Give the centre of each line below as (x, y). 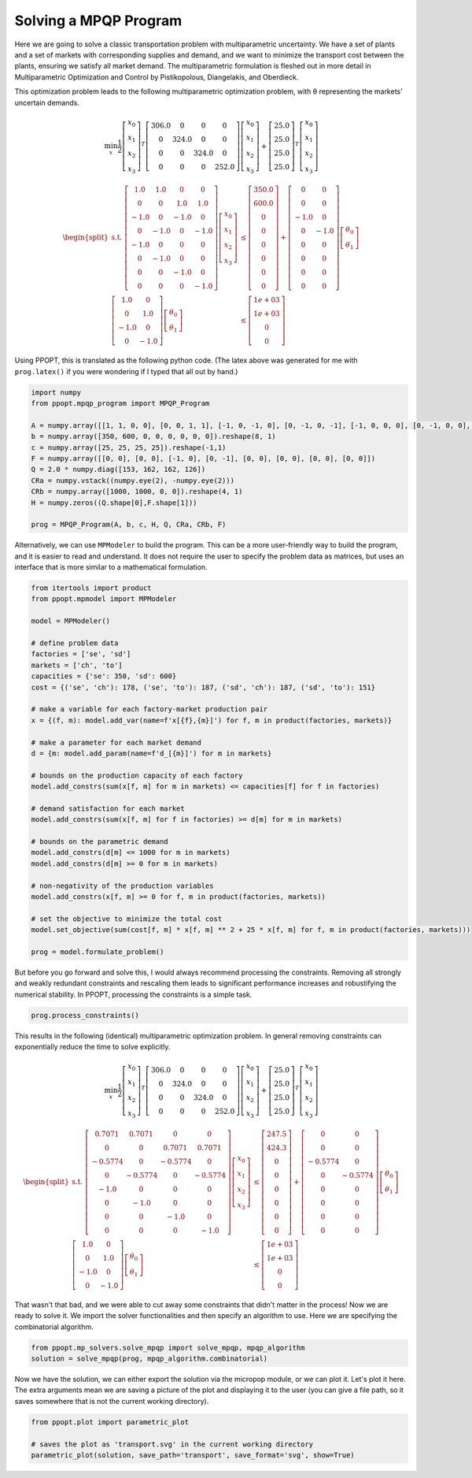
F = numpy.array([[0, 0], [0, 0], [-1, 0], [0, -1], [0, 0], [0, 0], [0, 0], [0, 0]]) (203, 458)
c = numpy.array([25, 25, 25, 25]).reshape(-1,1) (129, 447)
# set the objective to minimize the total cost (127, 919)
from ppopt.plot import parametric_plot (110, 1422)
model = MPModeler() (70, 621)
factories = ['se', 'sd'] (81, 654)
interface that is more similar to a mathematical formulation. (111, 567)
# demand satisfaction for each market (108, 808)
